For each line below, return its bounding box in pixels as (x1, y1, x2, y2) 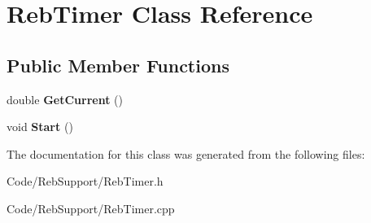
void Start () (7, 118, 73, 135)
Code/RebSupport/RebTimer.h (7, 173, 164, 190)
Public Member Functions (7, 52, 229, 77)
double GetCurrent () (7, 90, 123, 107)
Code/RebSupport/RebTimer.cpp (7, 199, 175, 216)
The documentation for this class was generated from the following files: (7, 145, 365, 162)
